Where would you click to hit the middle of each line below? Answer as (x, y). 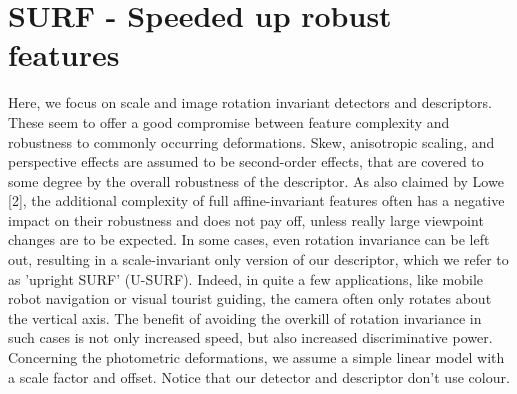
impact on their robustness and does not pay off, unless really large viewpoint (246, 219)
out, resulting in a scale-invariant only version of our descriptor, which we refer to (258, 259)
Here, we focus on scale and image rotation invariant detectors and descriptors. (250, 102)
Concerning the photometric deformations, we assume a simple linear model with (256, 357)
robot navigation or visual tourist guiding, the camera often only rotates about (250, 298)
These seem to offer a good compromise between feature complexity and (229, 121)
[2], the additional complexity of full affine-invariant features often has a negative (256, 200)
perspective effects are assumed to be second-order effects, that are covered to (246, 161)
